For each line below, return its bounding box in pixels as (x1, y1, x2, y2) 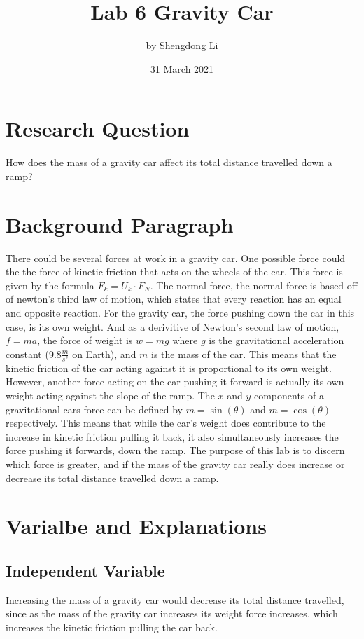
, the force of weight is (37, 333, 133, 348)
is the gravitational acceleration (209, 333, 344, 348)
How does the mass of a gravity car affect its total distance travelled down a (6, 155, 332, 170)
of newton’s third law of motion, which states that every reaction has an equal (6, 291, 342, 306)
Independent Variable (6, 559, 165, 581)
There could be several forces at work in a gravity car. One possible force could (6, 250, 346, 265)
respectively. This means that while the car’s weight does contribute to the (6, 415, 326, 430)
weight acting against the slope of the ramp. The (6, 388, 215, 403)
